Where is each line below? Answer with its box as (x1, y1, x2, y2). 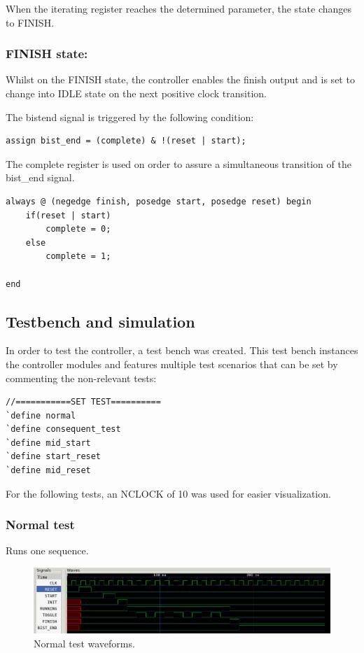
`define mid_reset (6, 465, 91, 476)
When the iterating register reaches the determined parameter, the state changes (6, 1, 352, 15)
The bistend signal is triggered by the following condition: (6, 109, 254, 124)
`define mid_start (6, 437, 91, 448)
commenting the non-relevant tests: (6, 370, 157, 385)
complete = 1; (45, 251, 111, 262)
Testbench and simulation (6, 310, 195, 332)
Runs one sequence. (6, 543, 89, 558)
